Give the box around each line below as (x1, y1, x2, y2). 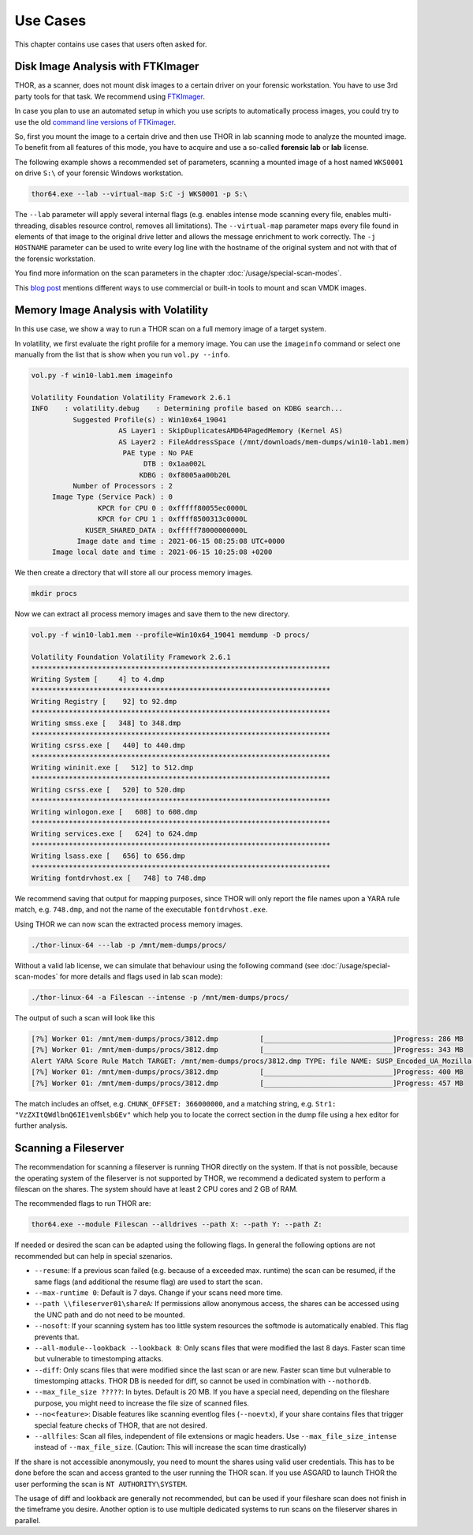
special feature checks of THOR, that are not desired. (34, 1421, 208, 1430)
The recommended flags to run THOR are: (14, 1199, 151, 1208)
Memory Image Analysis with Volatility (14, 304, 209, 317)
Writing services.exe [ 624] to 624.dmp (31, 829, 198, 838)
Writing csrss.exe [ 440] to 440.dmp (31, 741, 185, 750)
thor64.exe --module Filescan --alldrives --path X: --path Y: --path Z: (31, 1220, 322, 1229)
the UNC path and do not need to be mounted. (34, 1310, 185, 1320)
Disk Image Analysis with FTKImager (14, 60, 199, 73)
